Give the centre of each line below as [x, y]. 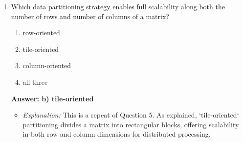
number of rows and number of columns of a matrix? [90, 16]
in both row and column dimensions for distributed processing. [117, 134]
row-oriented [41, 33]
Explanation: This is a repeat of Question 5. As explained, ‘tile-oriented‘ [131, 115]
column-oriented [47, 65]
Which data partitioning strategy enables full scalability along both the [118, 6]
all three [35, 82]
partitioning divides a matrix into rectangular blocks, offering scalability [131, 124]
